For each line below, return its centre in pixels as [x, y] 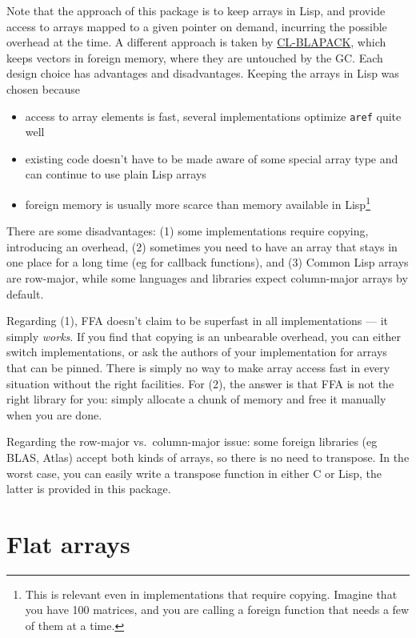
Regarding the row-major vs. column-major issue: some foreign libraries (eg [192, 441]
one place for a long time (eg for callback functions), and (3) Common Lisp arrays [208, 262]
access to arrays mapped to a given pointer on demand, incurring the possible [197, 26]
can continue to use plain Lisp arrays [116, 174]
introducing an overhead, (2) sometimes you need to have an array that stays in [202, 246]
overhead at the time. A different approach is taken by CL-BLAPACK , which [196, 42]
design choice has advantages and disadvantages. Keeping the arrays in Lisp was [203, 73]
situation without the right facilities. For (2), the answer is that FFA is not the [200, 383]
